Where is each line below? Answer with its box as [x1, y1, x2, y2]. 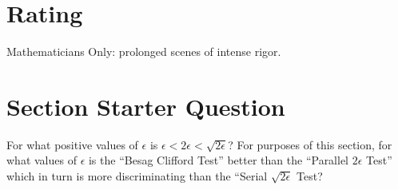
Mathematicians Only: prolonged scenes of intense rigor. [6, 43, 281, 60]
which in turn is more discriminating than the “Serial [6, 168, 268, 184]
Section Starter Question [6, 89, 285, 122]
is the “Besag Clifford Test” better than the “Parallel [88, 152, 349, 168]
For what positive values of [6, 136, 138, 152]
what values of [6, 152, 77, 168]
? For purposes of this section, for [228, 136, 392, 152]
